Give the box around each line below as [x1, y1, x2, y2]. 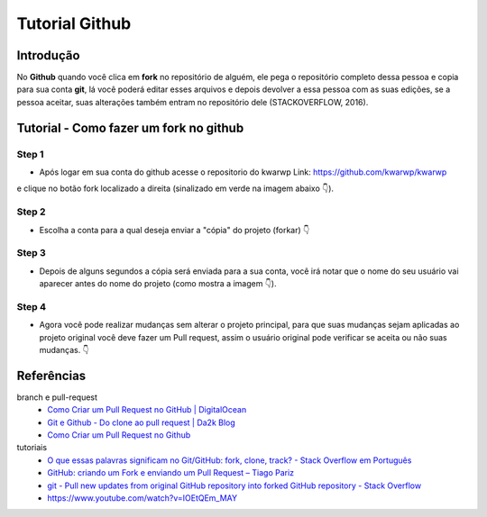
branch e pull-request [16, 392, 98, 403]
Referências [16, 367, 87, 383]
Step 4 [16, 300, 47, 313]
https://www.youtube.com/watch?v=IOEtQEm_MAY [47, 493, 238, 503]
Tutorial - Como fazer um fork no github [16, 120, 244, 135]
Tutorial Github [16, 14, 132, 33]
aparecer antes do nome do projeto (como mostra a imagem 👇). [39, 278, 277, 289]
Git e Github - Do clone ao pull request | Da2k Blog [47, 417, 236, 428]
